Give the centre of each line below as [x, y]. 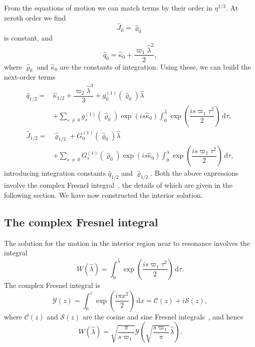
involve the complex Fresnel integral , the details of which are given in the [118, 185]
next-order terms [30, 77]
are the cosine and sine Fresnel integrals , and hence [163, 316]
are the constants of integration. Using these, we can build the [155, 66]
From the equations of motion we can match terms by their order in [108, 8]
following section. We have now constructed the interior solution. [103, 195]
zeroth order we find [35, 17]
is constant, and [28, 38]
